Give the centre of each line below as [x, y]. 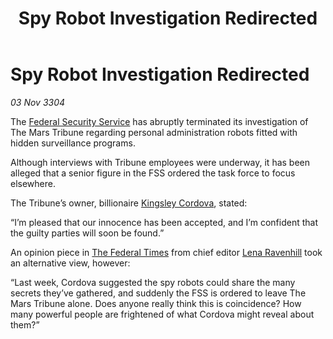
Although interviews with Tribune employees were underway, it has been [160, 162]
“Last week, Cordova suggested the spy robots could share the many [153, 282]
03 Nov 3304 [38, 102]
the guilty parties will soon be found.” [87, 233]
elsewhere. [33, 183]
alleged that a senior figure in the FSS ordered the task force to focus [153, 173]
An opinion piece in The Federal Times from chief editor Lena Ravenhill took [166, 252]
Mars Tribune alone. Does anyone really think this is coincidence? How [156, 303]
